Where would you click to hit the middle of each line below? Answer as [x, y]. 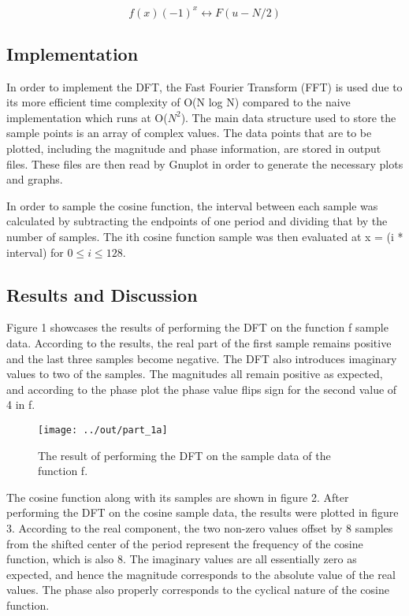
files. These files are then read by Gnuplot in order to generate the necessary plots [205, 163]
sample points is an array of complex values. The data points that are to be [189, 133]
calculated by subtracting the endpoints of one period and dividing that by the [197, 221]
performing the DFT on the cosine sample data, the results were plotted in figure [203, 512]
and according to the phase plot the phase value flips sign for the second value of [202, 389]
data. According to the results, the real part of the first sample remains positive [199, 343]
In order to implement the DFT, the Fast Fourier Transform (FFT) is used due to [204, 86]
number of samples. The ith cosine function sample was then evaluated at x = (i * [205, 237]
